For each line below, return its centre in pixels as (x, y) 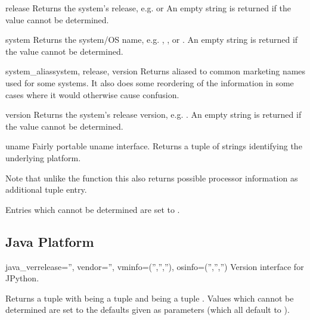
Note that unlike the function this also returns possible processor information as (152, 178)
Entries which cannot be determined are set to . (93, 209)
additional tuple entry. (46, 189)
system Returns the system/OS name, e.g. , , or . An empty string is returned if (152, 40)
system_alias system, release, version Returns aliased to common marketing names (156, 71)
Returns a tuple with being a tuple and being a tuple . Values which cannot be (150, 298)
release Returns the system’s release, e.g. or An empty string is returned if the (148, 8)
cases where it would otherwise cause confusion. (92, 94)
